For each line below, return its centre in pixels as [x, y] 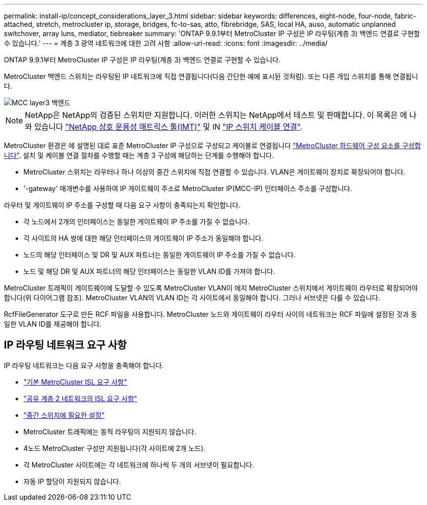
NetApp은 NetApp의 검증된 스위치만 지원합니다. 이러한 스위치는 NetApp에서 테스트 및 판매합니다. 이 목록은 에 [216, 115]
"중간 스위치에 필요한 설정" [64, 415]
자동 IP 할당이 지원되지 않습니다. [72, 481]
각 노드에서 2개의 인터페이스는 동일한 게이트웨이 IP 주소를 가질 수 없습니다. [136, 222]
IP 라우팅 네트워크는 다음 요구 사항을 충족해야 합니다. [84, 365]
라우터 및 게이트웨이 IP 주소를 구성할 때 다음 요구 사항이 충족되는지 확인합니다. [122, 205]
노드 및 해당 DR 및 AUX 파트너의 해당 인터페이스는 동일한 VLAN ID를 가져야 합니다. [149, 271]
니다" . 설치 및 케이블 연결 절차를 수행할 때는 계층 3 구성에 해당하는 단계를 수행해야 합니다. [139, 155]
